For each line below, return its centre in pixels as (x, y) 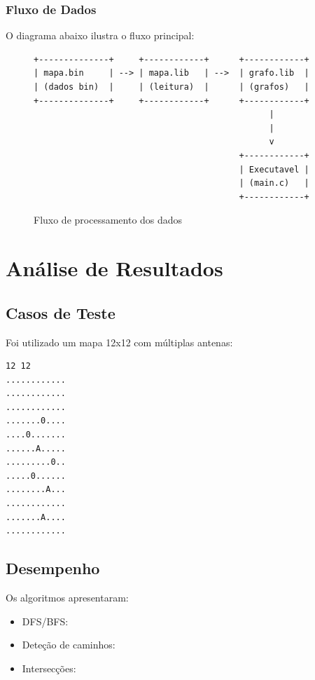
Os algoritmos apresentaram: (67, 598)
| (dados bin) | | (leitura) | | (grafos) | (171, 87)
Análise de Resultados (114, 268)
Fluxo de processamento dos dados (108, 220)
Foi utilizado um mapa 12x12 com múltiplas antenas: (119, 342)
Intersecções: (49, 668)
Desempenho (53, 568)
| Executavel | (274, 169)
